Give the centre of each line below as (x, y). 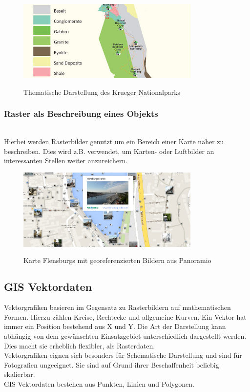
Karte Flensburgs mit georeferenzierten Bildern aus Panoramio (117, 260)
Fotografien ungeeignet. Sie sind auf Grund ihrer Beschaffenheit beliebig (112, 364)
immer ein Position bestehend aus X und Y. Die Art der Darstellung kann (115, 326)
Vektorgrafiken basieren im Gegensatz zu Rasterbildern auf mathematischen (117, 307)
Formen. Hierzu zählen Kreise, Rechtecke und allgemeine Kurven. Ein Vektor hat (125, 316)
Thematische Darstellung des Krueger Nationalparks (102, 92)
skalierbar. (20, 374)
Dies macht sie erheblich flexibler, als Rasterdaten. (80, 345)
